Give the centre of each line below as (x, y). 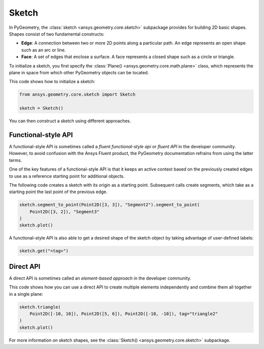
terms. (15, 160)
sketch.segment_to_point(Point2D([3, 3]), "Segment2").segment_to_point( (110, 205)
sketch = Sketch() (41, 108)
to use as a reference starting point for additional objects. (67, 176)
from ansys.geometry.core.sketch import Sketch (77, 95)
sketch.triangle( (40, 307)
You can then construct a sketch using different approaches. (70, 121)
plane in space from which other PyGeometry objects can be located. (79, 72)
